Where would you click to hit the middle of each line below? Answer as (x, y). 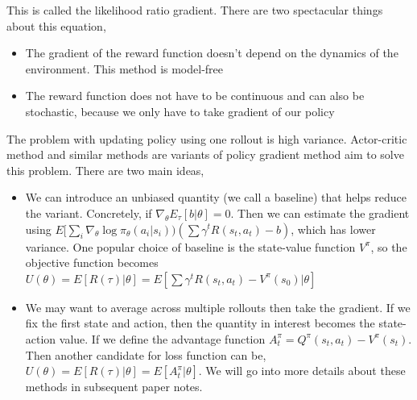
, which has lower (333, 229)
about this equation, (56, 25)
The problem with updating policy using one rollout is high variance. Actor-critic (207, 138)
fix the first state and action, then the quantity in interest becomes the (200, 323)
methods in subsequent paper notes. (114, 387)
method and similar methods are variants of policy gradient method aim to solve (205, 154)
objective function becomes (92, 262)
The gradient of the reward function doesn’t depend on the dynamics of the (212, 53)
